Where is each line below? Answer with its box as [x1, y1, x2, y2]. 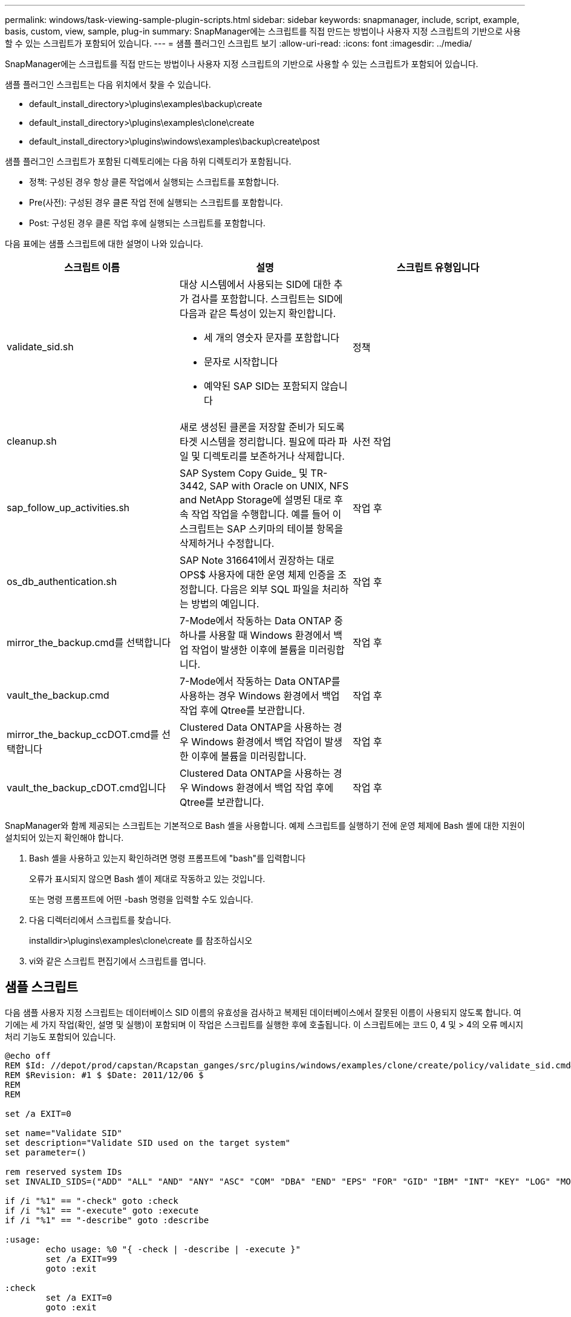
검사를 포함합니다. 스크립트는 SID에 [191, 293, 343, 305]
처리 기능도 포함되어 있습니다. [5, 1031, 116, 1042]
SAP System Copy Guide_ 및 [179, 467, 308, 479]
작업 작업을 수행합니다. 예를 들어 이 [191, 508, 342, 520]
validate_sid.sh [7, 341, 74, 353]
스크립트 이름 [64, 261, 120, 273]
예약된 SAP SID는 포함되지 [203, 380, 318, 392]
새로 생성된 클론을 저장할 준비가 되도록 [179, 421, 345, 433]
